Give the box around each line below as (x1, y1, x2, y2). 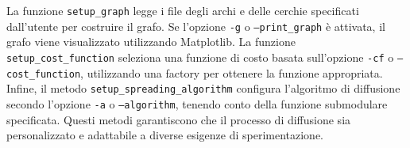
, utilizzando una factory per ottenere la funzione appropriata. (80, 64, 383, 81)
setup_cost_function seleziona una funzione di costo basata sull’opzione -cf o (6, 48, 394, 65)
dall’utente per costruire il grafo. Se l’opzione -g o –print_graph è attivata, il (6, 17, 385, 34)
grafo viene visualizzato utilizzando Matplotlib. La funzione (6, 33, 296, 50)
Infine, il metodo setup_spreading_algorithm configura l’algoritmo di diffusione (6, 80, 400, 97)
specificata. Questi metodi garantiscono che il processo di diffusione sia (6, 111, 351, 127)
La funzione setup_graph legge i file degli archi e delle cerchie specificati (6, 2, 359, 18)
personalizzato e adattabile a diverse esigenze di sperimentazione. (6, 127, 323, 143)
